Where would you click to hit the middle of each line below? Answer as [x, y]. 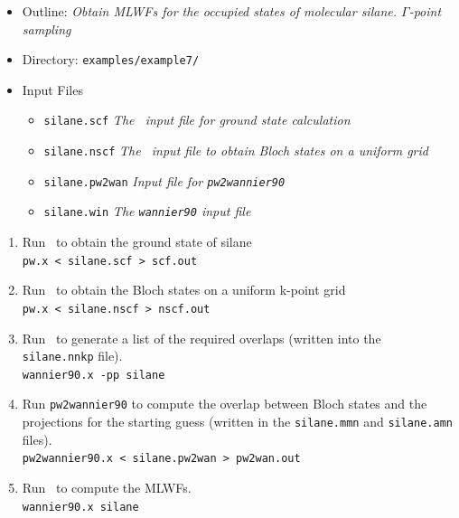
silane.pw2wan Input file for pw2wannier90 [164, 180]
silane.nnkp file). [72, 356]
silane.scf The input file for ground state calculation [197, 120]
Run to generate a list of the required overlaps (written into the [201, 338]
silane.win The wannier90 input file [147, 211]
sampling [47, 28]
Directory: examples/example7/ [111, 59]
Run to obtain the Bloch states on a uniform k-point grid [184, 290]
